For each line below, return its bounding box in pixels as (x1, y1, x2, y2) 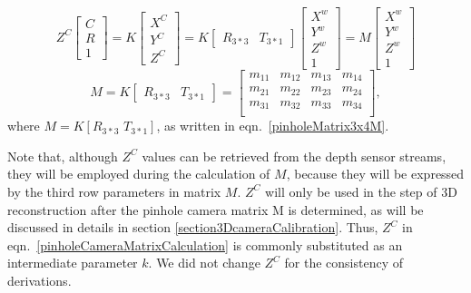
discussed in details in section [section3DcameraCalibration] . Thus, (7, 218, 378, 237)
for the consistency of (284, 253, 404, 272)
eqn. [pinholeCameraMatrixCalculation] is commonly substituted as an (7, 235, 403, 254)
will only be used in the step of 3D (265, 181, 457, 200)
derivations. (7, 270, 72, 289)
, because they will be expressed (286, 164, 465, 183)
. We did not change (148, 253, 260, 272)
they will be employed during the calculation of (7, 164, 270, 183)
